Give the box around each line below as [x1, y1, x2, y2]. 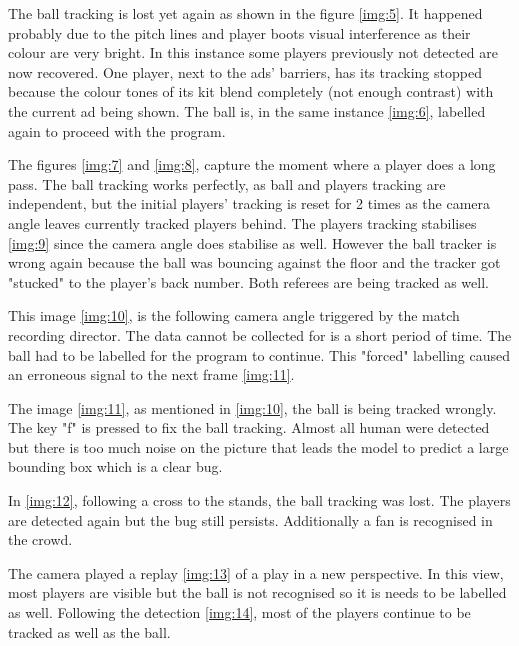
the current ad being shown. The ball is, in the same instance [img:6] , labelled [8, 100, 486, 121]
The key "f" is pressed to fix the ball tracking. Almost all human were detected [8, 417, 490, 438]
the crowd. [8, 529, 73, 550]
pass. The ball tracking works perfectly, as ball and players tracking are [8, 173, 446, 194]
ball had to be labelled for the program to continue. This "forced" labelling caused [8, 344, 510, 365]
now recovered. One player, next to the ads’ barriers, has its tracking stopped [8, 61, 482, 82]
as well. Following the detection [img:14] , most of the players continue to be [8, 602, 471, 623]
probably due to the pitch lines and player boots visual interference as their [8, 22, 471, 43]
